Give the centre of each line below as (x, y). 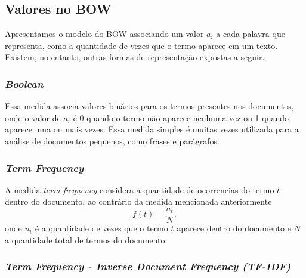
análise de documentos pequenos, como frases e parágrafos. (112, 140)
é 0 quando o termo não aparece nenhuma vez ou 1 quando (181, 117)
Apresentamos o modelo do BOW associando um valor (104, 34)
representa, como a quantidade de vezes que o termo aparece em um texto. (141, 45)
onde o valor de (33, 117)
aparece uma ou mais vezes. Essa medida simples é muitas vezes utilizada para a (152, 129)
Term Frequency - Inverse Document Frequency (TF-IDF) (148, 266)
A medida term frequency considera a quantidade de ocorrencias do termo (140, 189)
